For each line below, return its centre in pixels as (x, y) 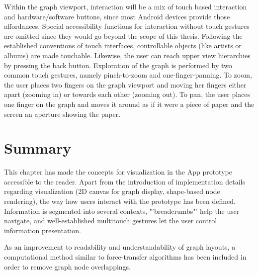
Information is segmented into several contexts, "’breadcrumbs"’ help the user (122, 211)
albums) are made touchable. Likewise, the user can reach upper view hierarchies (127, 55)
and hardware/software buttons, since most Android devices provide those (117, 16)
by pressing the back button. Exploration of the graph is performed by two (118, 65)
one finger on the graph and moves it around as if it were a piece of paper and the (129, 104)
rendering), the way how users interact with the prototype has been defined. (120, 201)
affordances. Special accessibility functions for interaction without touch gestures (127, 26)
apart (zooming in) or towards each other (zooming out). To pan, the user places (127, 94)
